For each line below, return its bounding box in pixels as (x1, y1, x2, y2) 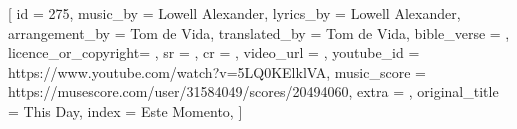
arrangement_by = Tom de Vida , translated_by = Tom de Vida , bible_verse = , (8, 22, 510, 43)
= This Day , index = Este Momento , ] (8, 100, 243, 121)
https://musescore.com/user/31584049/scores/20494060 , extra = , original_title (8, 81, 499, 102)
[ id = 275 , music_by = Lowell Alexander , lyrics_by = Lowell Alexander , (8, 3, 461, 23)
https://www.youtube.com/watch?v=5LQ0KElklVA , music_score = (8, 61, 426, 82)
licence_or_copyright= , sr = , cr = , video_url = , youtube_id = (8, 42, 420, 63)
